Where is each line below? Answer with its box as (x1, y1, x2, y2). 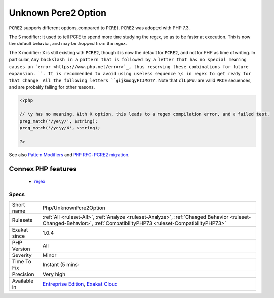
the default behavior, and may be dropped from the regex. (9, 41, 127, 46)
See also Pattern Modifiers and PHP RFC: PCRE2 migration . (9, 151, 130, 158)
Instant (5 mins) (42, 261, 79, 268)
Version (12, 245, 30, 252)
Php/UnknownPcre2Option (42, 204, 106, 211)
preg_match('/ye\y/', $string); (19, 118, 98, 124)
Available (12, 277, 34, 284)
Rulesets (12, 216, 32, 223)
